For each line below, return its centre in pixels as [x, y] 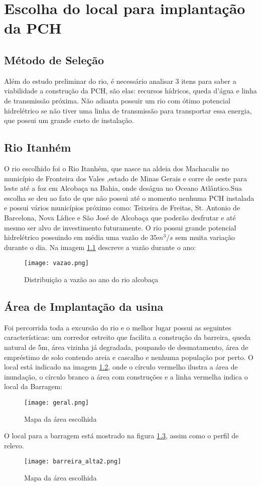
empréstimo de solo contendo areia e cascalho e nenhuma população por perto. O [129, 357]
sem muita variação [205, 237]
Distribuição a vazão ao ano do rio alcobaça [91, 279]
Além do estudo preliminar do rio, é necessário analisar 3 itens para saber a [120, 81]
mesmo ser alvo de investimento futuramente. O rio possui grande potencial [120, 227]
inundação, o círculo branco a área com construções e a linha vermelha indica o [126, 376]
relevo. [14, 445]
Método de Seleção [54, 59]
